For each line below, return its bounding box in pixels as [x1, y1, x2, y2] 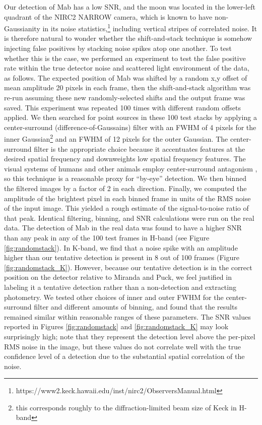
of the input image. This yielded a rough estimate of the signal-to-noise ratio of [4, 203, 249, 213]
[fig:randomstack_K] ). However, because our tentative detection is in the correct [4, 262, 252, 272]
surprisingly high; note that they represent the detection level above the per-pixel [4, 331, 255, 341]
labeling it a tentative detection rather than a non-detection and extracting [4, 281, 236, 292]
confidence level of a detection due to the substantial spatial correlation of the [4, 351, 245, 361]
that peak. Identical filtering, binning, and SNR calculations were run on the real [4, 212, 254, 223]
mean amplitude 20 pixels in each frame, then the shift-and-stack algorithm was [4, 82, 251, 93]
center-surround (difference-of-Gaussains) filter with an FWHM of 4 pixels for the [4, 122, 256, 132]
